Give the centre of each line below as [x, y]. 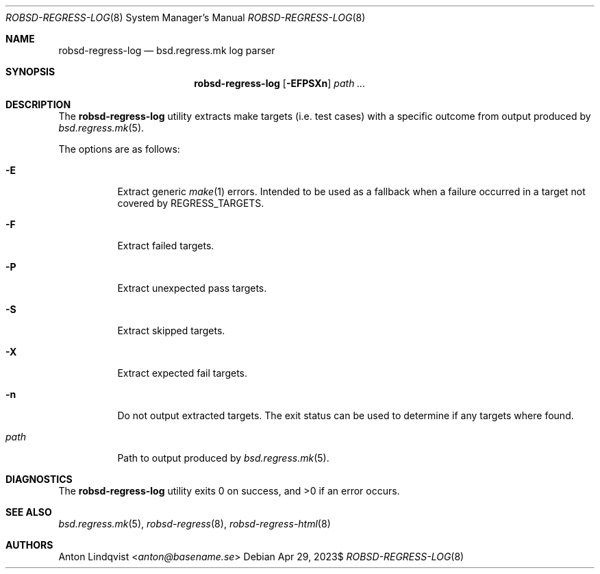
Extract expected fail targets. [182, 373]
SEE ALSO [29, 512]
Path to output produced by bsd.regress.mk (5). [223, 458]
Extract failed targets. [166, 246]
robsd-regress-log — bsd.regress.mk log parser [167, 50]
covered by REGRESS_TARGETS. [191, 203]
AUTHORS [29, 545]
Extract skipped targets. [171, 330]
